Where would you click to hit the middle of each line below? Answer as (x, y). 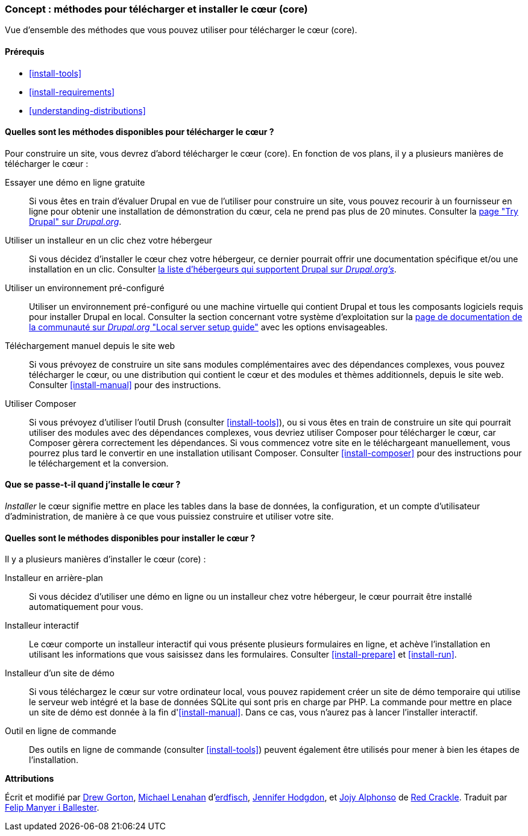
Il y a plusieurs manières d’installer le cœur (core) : (105, 559)
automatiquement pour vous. (86, 607)
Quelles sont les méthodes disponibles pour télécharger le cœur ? (140, 132)
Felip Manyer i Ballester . (52, 808)
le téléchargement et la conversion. (99, 463)
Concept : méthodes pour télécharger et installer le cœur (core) (156, 9)
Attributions (30, 779)
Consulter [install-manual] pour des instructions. (125, 385)
